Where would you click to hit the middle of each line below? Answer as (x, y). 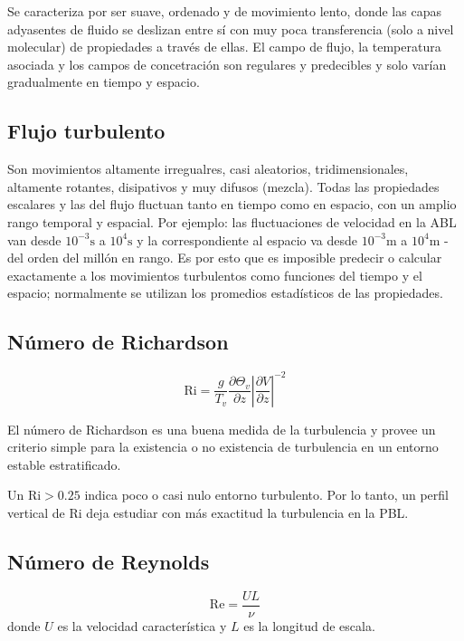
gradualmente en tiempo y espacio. (104, 82)
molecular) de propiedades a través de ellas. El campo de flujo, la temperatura (224, 47)
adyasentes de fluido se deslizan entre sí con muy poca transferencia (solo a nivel (231, 29)
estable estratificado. (64, 464)
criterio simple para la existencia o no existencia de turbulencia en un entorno (223, 447)
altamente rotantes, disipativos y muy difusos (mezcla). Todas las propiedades (223, 186)
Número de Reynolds (109, 561)
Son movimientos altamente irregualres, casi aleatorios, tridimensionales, (208, 169)
